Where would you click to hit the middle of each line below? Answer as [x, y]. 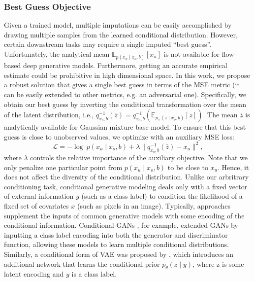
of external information [39, 196]
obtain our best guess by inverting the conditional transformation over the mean [125, 104]
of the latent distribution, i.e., [49, 115]
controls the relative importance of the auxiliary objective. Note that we [139, 158]
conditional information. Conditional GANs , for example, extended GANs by [121, 225]
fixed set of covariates [36, 206]
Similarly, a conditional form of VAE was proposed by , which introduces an [119, 254]
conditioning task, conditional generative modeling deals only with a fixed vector [126, 186]
